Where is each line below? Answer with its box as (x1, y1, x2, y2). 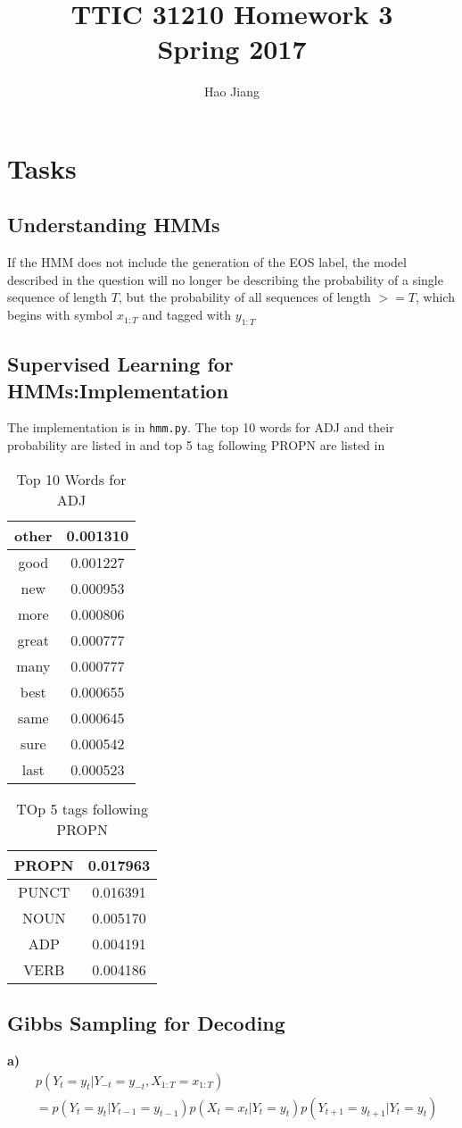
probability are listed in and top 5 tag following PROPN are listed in (7, 436, 385, 455)
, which (416, 288, 455, 306)
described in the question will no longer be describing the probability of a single (7, 270, 443, 288)
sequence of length (7, 288, 108, 306)
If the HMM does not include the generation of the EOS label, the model (7, 253, 407, 272)
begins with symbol (7, 305, 113, 324)
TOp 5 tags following (16, 798, 148, 819)
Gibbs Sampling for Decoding (7, 1009, 285, 1037)
